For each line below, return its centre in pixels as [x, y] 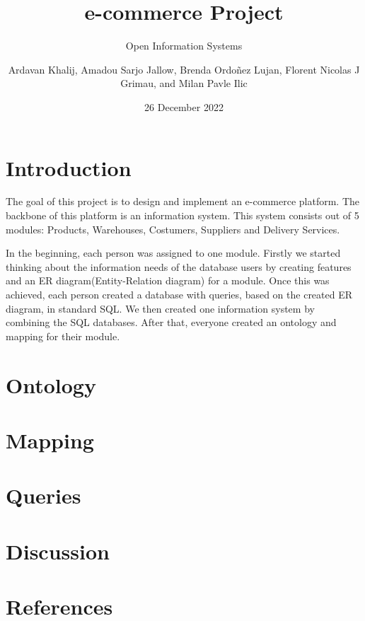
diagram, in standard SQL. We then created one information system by [160, 308]
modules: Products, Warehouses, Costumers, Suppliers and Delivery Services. [173, 229]
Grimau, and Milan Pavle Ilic [184, 83]
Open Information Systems [184, 46]
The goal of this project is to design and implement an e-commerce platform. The [183, 201]
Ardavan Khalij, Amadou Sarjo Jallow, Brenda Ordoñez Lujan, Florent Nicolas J [184, 69]
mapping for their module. [63, 336]
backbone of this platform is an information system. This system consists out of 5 [182, 215]
